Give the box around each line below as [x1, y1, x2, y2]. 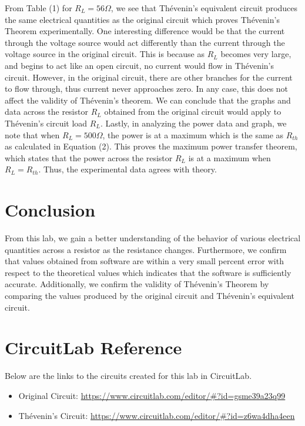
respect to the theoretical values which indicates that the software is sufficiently [5, 266, 291, 278]
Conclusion [5, 198, 96, 222]
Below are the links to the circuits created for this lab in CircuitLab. [5, 370, 252, 382]
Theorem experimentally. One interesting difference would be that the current [5, 25, 285, 37]
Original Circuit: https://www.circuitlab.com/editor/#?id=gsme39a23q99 [18, 389, 286, 401]
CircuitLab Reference [5, 335, 182, 360]
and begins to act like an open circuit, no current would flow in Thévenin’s [5, 59, 274, 71]
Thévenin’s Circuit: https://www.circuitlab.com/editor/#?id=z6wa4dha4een [18, 409, 295, 421]
